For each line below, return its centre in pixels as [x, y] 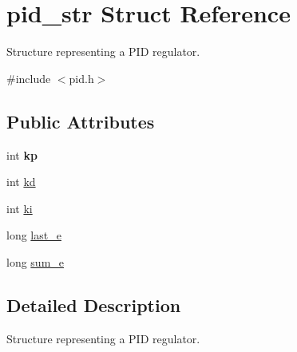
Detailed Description [94, 305]
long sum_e [36, 261]
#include [29, 78]
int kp [22, 154]
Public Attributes [81, 121]
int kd [21, 182]
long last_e [34, 235]
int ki [20, 208]
